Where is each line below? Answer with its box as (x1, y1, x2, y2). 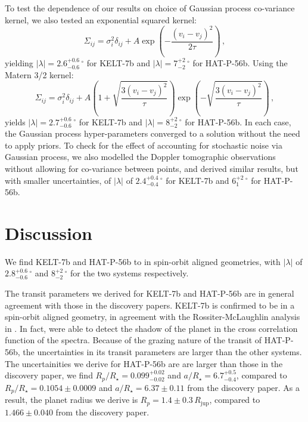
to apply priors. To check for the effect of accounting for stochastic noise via (5, 138, 282, 151)
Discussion (5, 220, 92, 245)
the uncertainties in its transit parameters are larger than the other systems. (23, 346, 302, 358)
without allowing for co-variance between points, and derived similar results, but (5, 162, 298, 174)
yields (5, 115, 26, 128)
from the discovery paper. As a (187, 381, 300, 393)
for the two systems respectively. (70, 267, 189, 279)
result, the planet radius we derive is (5, 393, 138, 406)
